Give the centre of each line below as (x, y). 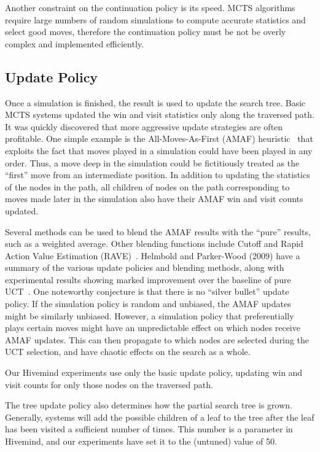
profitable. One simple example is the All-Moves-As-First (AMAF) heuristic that (159, 138)
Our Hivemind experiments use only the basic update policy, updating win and (154, 372)
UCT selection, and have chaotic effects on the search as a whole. (128, 352)
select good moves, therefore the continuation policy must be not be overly (146, 32)
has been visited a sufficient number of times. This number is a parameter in (149, 429)
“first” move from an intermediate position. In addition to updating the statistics (158, 175)
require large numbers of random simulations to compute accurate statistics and (155, 19)
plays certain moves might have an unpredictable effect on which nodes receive (153, 328)
